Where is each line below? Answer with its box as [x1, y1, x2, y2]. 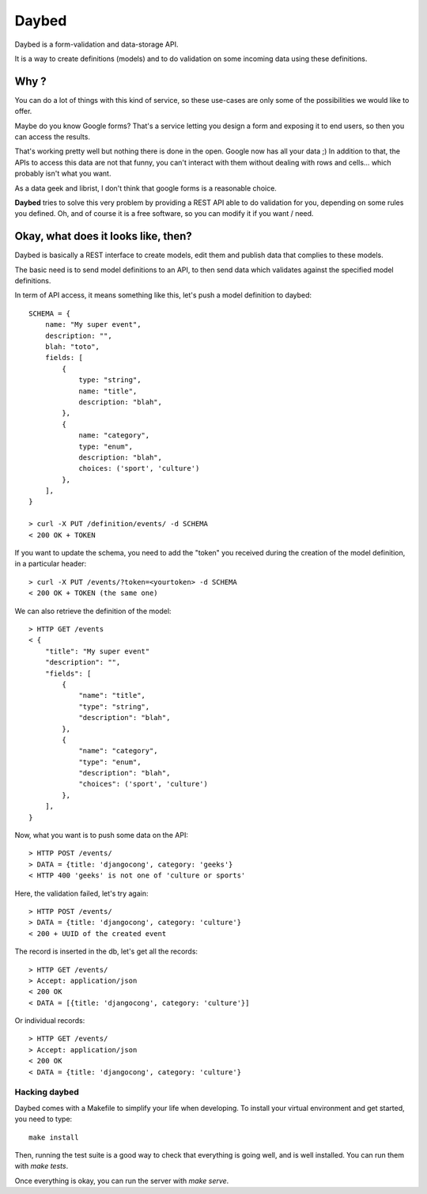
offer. [14, 107, 32, 116]
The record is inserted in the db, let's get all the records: [14, 946, 198, 957]
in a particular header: [14, 559, 87, 569]
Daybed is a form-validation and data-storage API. [14, 40, 179, 49]
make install [28, 1132, 79, 1142]
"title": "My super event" [44, 646, 150, 656]
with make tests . [14, 1162, 69, 1171]
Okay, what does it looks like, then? [14, 229, 193, 243]
